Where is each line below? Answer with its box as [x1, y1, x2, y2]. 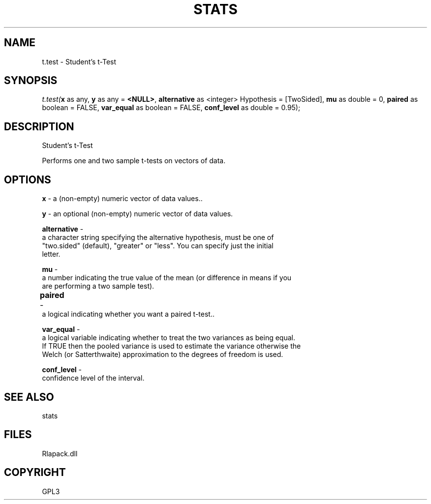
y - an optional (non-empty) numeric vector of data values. [42, 209, 233, 218]
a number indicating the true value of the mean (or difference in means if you [42, 273, 292, 282]
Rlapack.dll [42, 449, 78, 458]
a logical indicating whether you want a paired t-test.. [42, 310, 215, 319]
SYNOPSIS [4, 74, 58, 87]
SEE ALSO [4, 390, 54, 403]
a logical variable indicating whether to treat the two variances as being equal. [42, 333, 296, 342]
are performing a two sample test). [42, 282, 154, 291]
